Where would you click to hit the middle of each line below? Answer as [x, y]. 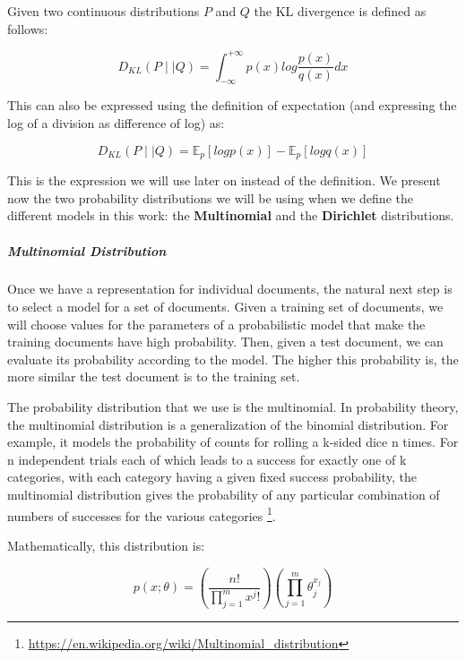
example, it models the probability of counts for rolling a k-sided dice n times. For [233, 442]
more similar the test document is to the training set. [154, 377]
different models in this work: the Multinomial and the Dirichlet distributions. [231, 215]
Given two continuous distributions [104, 11]
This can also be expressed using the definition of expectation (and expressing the [232, 105]
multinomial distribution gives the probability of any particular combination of [224, 494]
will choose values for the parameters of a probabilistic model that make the [216, 324]
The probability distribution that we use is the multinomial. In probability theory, [233, 407]
